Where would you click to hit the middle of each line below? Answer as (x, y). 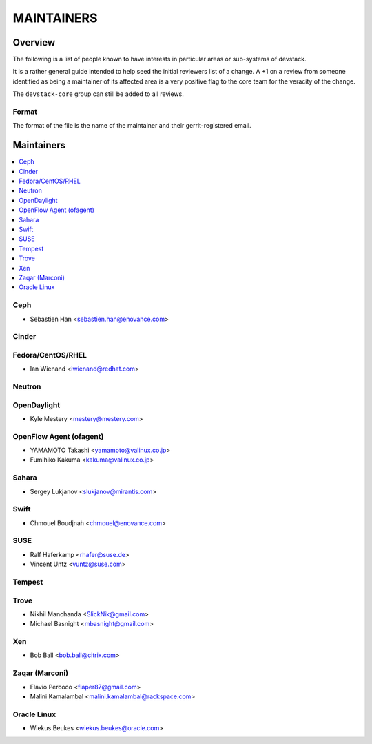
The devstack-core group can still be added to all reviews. (98, 94)
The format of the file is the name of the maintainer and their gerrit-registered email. (132, 126)
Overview (34, 42)
